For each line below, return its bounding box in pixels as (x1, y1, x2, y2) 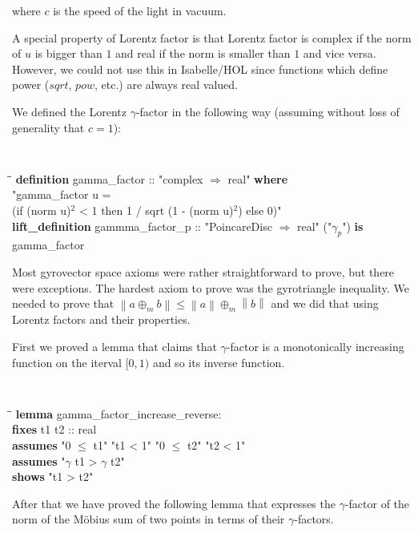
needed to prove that (12, 295, 115, 312)
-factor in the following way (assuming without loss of (135, 103, 400, 119)
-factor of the (344, 495, 410, 511)
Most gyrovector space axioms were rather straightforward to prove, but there (12, 263, 395, 280)
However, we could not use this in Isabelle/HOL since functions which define (12, 60, 388, 77)
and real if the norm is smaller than (115, 45, 291, 62)
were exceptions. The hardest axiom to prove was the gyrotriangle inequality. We (12, 279, 409, 296)
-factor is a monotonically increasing (226, 338, 404, 355)
